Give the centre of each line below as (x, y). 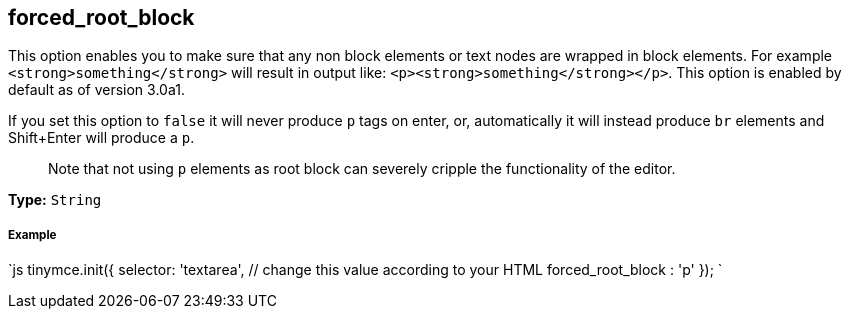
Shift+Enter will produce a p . (101, 138)
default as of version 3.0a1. (96, 90)
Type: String (55, 200)
